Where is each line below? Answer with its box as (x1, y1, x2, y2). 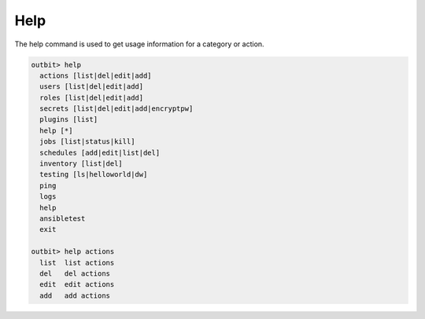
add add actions (39, 291, 110, 300)
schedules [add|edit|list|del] (39, 148, 161, 157)
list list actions (39, 258, 115, 267)
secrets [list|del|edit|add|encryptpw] (39, 104, 194, 113)
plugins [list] (39, 115, 98, 124)
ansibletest (39, 214, 86, 223)
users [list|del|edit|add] (39, 82, 144, 91)
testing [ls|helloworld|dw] (39, 170, 148, 179)
